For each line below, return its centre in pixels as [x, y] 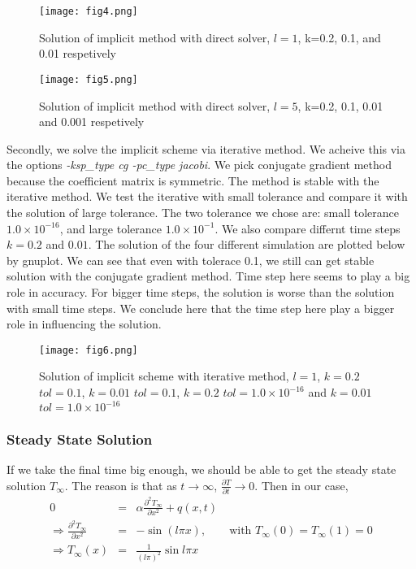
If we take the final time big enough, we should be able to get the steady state [201, 469]
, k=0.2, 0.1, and [339, 37]
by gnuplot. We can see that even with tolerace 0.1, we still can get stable [191, 260]
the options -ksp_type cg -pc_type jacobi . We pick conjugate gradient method [199, 165]
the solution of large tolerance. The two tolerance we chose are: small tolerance [203, 213]
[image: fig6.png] [89, 350]
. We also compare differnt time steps [308, 228]
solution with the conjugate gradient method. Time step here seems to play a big [208, 276]
